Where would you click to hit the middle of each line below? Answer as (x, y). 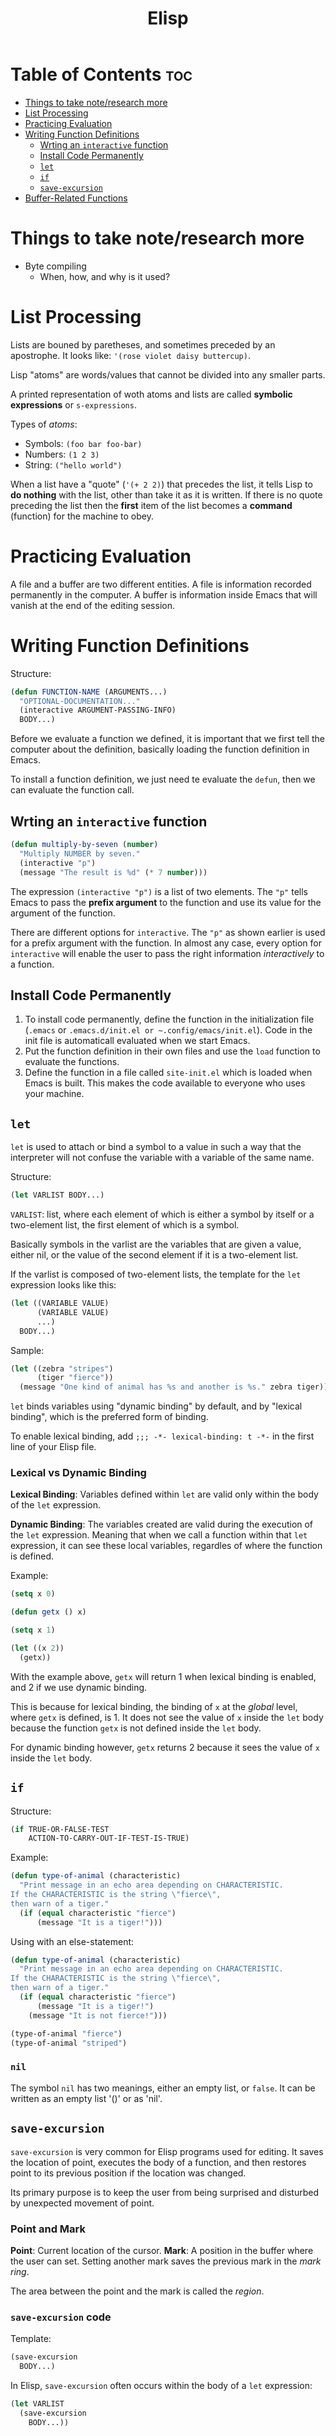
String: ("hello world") (73, 464)
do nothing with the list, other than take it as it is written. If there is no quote (166, 494)
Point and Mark (48, 2229)
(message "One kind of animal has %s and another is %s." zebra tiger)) (174, 1387)
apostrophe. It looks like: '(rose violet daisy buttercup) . (130, 355)
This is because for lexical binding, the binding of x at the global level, (154, 1706)
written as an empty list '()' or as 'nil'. (86, 2098)
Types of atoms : (44, 424)
